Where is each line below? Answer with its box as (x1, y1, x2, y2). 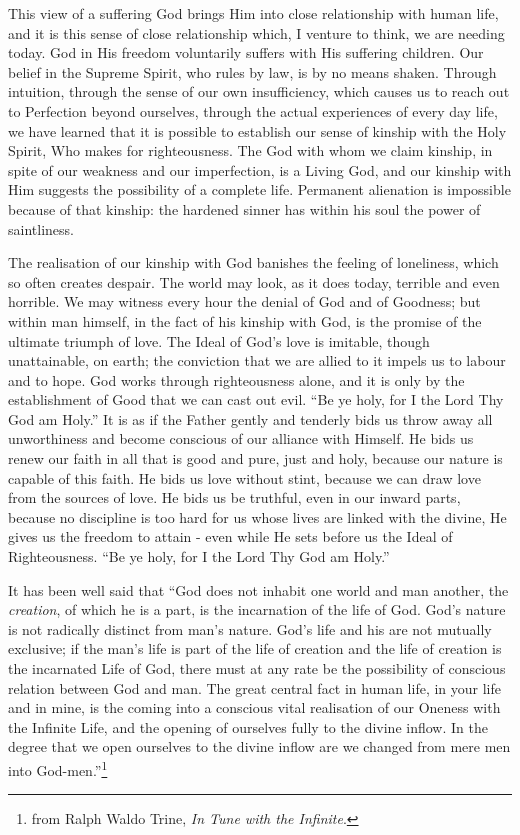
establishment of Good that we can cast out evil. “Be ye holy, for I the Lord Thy (8, 389, 504, 410)
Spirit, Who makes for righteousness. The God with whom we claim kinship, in (8, 140, 493, 161)
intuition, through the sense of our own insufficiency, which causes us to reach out (8, 81, 510, 102)
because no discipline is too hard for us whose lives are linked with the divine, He (8, 506, 507, 527)
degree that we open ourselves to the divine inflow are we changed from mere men (8, 736, 511, 757)
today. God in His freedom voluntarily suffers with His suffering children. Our (8, 42, 484, 63)
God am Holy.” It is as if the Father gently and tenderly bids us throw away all (8, 408, 493, 429)
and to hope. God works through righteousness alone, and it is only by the (8, 369, 465, 390)
